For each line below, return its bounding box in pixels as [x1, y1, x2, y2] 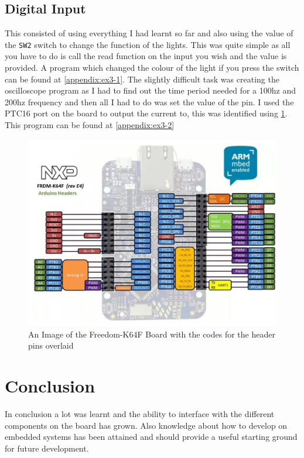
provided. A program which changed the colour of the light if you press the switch [5, 61, 299, 74]
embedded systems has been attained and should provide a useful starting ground [5, 431, 298, 443]
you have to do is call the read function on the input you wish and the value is [5, 50, 287, 62]
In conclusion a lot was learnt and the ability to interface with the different [5, 408, 275, 420]
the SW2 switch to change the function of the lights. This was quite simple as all [5, 38, 291, 50]
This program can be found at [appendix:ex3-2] [5, 119, 175, 131]
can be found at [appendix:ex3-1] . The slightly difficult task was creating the [5, 73, 279, 85]
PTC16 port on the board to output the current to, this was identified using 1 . [5, 107, 288, 119]
